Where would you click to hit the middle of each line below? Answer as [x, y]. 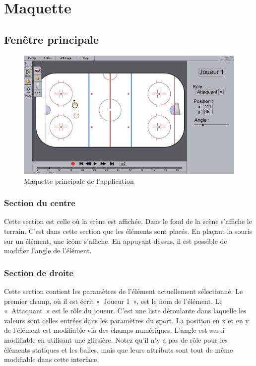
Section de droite [39, 272]
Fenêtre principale [52, 39]
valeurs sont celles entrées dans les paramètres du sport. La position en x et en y [127, 320]
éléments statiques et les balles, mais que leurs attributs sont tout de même [119, 349]
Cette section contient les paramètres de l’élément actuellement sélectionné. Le [124, 291]
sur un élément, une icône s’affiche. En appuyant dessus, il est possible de [116, 241]
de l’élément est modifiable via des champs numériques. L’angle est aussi [114, 330]
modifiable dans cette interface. [52, 359]
